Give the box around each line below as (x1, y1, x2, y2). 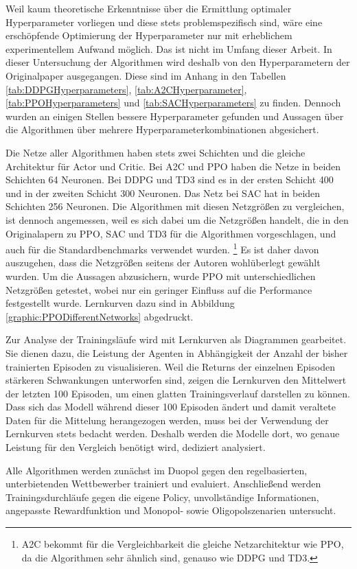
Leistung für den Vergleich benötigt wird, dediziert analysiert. (5, 440, 266, 454)
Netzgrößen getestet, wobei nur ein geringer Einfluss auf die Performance (5, 282, 312, 297)
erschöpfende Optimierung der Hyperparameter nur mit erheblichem (5, 28, 292, 43)
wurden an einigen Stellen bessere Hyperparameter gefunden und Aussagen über (5, 108, 344, 123)
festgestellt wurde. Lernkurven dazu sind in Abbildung (5, 296, 235, 310)
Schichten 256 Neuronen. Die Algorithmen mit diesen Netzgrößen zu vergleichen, (5, 199, 345, 213)
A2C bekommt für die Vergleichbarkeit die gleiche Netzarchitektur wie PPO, (21, 537, 344, 551)
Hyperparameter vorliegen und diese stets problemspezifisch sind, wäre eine (5, 14, 323, 29)
